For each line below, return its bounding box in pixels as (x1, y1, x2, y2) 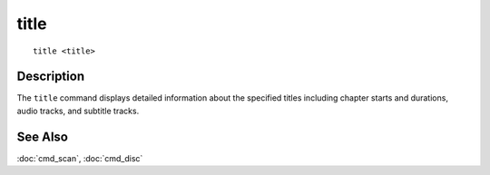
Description (16, 69, 85, 84)
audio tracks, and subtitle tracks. (16, 105, 140, 116)
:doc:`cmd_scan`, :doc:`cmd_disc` (16, 152, 143, 163)
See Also (16, 129, 68, 144)
